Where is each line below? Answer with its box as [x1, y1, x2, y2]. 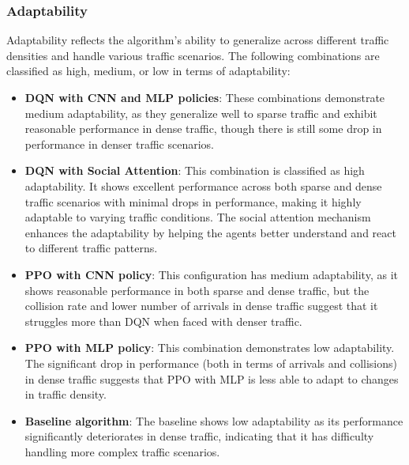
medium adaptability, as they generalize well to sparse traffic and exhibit [24, 104, 377, 121]
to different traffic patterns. [24, 240, 158, 256]
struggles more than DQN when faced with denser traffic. [24, 312, 302, 329]
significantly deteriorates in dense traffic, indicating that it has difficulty [24, 428, 374, 444]
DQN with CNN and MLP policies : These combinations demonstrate [24, 89, 385, 105]
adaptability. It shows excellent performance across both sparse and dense [24, 177, 382, 194]
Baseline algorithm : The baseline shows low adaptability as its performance [24, 412, 403, 429]
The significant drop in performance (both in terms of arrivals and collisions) [24, 354, 398, 371]
